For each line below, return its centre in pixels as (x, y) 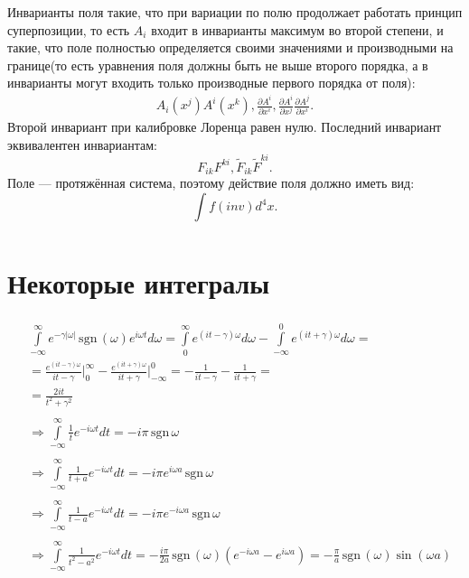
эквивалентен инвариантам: (82, 144)
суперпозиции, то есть (69, 29)
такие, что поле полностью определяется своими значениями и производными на (230, 47)
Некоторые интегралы (139, 282)
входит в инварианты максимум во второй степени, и (297, 29)
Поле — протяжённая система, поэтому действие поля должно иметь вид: (211, 183)
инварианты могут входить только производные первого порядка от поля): (211, 83)
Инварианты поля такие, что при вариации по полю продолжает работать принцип (235, 12)
